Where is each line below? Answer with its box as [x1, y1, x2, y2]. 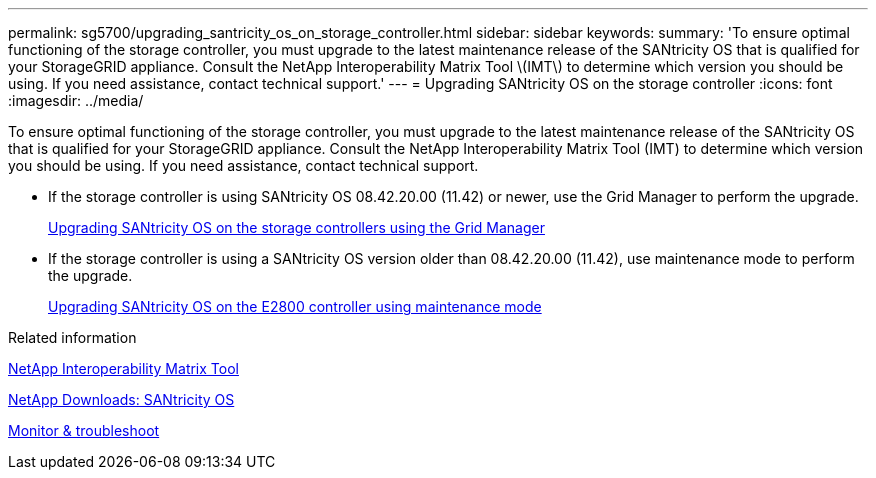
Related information [8, 329, 137, 346]
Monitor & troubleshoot [8, 422, 160, 439]
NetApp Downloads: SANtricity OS [8, 391, 235, 408]
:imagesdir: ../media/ [8, 92, 144, 109]
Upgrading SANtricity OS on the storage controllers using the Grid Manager [48, 219, 545, 236]
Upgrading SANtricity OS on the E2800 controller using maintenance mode [48, 298, 542, 315]
